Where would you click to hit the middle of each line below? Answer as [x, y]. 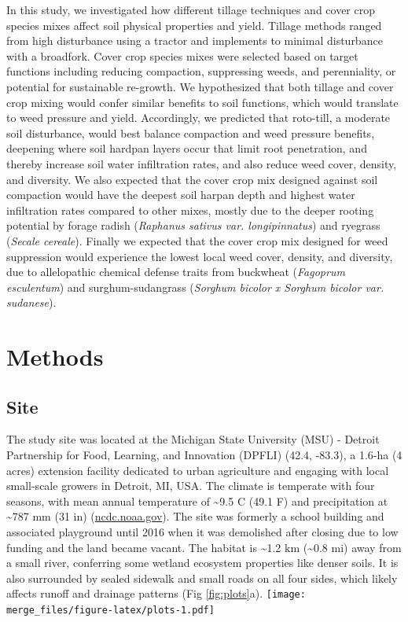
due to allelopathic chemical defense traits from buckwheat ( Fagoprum [176, 272]
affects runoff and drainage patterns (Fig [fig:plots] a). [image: [156, 593]
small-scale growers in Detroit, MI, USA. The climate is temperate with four [191, 486]
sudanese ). [31, 302]
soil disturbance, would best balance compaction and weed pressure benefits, [191, 132]
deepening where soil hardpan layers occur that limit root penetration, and [187, 148]
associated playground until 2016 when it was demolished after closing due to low [202, 532]
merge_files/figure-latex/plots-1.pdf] [110, 611]
